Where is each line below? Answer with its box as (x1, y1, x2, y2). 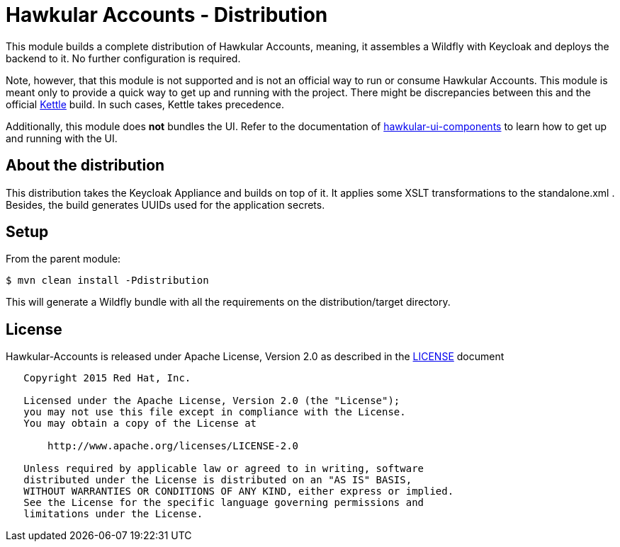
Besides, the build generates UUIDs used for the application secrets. (6, 198, 325, 211)
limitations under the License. (23, 508, 203, 520)
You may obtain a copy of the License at (23, 418, 257, 430)
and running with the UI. (6, 132, 118, 144)
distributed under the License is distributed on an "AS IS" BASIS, (23, 474, 412, 486)
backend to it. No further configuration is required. (6, 52, 241, 64)
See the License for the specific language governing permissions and (23, 497, 424, 509)
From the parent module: (6, 253, 121, 265)
